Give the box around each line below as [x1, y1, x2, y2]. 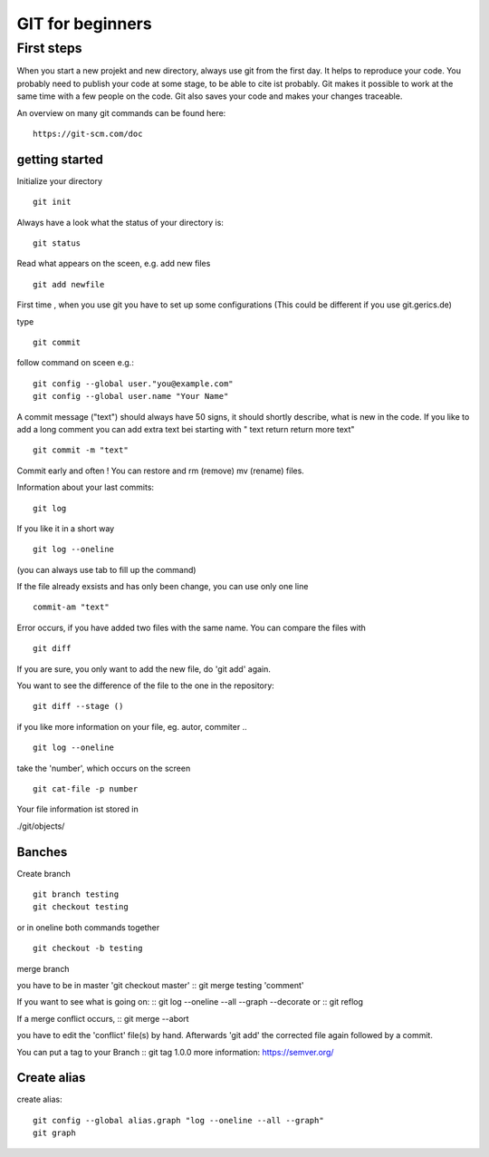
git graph [33, 1128, 76, 1138]
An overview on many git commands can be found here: [16, 107, 226, 118]
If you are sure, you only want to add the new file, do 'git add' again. [16, 663, 272, 675]
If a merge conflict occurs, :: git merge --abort [16, 1013, 189, 1024]
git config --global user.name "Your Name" [33, 391, 229, 402]
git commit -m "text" [33, 445, 129, 455]
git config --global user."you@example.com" [33, 378, 235, 389]
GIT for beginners [16, 14, 153, 34]
